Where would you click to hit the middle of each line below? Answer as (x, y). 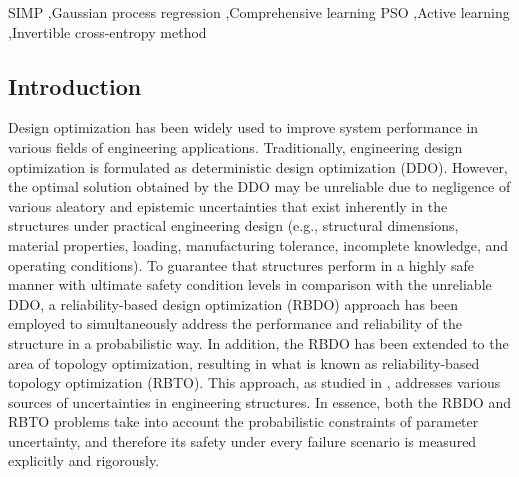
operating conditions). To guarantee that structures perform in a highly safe (241, 264)
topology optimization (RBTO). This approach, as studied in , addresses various (254, 382)
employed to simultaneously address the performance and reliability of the (235, 323)
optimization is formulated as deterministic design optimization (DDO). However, (258, 166)
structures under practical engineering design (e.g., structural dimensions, (233, 225)
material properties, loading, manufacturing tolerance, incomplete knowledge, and (258, 244)
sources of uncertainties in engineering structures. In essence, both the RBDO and (259, 401)
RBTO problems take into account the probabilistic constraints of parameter (243, 421)
